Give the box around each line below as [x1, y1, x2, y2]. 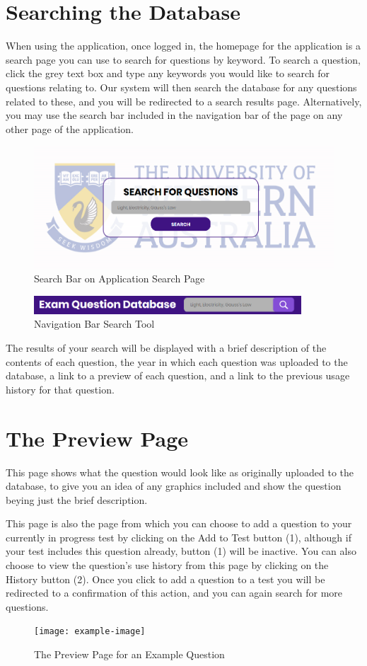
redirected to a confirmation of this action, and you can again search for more [6, 585, 342, 600]
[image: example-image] [34, 626, 146, 637]
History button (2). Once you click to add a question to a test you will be [6, 571, 325, 586]
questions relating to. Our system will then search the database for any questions [6, 79, 357, 94]
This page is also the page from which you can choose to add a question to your [6, 516, 352, 531]
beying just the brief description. [6, 492, 148, 507]
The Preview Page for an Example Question [34, 647, 225, 662]
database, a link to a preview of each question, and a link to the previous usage [6, 368, 350, 383]
